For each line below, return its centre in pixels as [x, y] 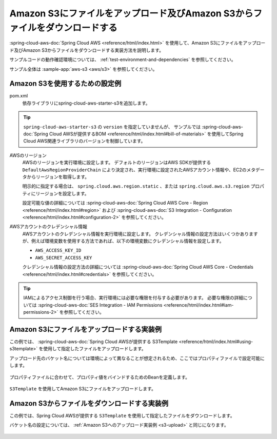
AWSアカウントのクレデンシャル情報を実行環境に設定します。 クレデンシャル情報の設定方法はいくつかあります [140, 234]
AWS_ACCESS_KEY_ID [58, 251]
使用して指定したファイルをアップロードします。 [95, 349]
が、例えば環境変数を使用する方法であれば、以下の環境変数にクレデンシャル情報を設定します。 [123, 241]
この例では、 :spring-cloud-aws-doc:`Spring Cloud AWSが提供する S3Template [94, 342]
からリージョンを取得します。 [58, 176]
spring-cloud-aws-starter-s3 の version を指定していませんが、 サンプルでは [112, 127]
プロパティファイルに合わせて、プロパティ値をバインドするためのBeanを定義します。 [100, 377]
